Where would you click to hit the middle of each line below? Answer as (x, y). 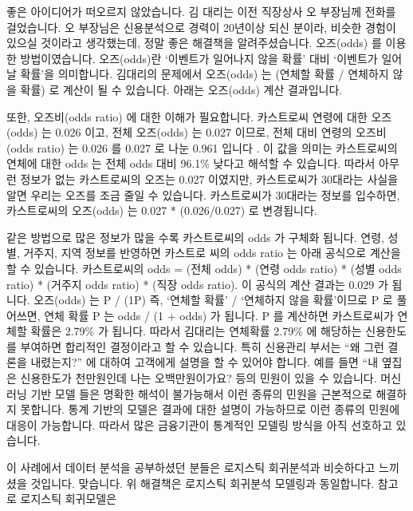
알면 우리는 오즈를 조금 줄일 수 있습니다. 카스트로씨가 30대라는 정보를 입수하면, (203, 194)
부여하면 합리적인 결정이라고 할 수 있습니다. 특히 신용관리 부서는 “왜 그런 (202, 346)
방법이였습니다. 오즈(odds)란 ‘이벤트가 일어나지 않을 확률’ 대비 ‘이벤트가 (199, 58)
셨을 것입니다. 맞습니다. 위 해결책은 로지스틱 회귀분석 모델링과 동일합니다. (191, 483)
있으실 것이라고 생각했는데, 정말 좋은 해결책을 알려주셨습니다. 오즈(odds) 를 (194, 43)
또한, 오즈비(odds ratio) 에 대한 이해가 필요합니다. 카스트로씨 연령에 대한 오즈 (199, 116)
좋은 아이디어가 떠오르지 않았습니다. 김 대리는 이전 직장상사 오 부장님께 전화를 (201, 11)
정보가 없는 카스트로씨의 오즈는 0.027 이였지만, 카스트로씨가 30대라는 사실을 (209, 178)
